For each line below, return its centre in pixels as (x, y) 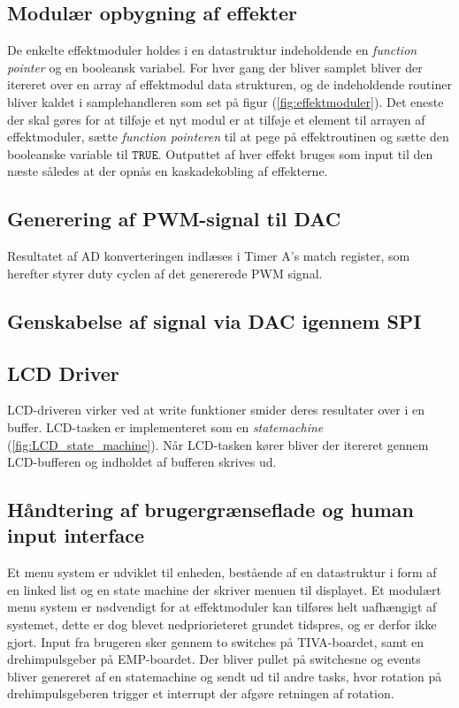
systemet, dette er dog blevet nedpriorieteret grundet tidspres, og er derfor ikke (222, 624)
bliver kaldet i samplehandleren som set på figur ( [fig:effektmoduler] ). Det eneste (226, 101)
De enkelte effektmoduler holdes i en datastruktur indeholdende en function (212, 50)
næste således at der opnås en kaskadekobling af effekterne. (168, 171)
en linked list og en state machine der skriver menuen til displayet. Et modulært (225, 589)
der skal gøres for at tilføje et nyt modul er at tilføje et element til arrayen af (216, 119)
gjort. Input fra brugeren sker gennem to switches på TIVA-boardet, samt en (216, 641)
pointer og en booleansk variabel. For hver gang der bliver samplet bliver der (215, 67)
